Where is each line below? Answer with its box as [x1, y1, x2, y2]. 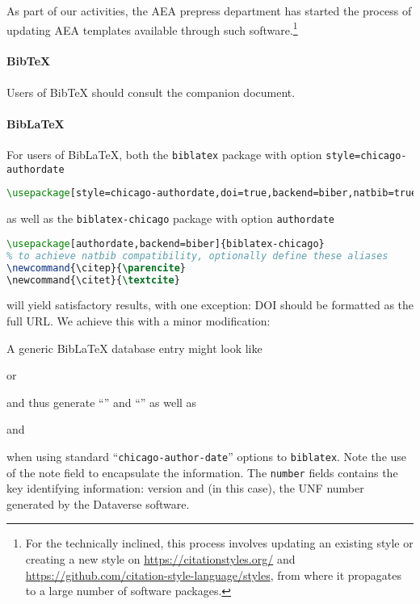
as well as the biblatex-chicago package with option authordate [6, 210, 334, 227]
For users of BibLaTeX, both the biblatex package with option [6, 146, 322, 163]
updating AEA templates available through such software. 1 [6, 19, 298, 38]
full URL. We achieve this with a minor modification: [6, 312, 271, 329]
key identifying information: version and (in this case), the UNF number [6, 480, 364, 497]
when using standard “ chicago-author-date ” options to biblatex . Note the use [6, 447, 407, 464]
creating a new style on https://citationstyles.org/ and [25, 551, 296, 568]
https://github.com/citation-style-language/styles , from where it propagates [25, 566, 402, 583]
